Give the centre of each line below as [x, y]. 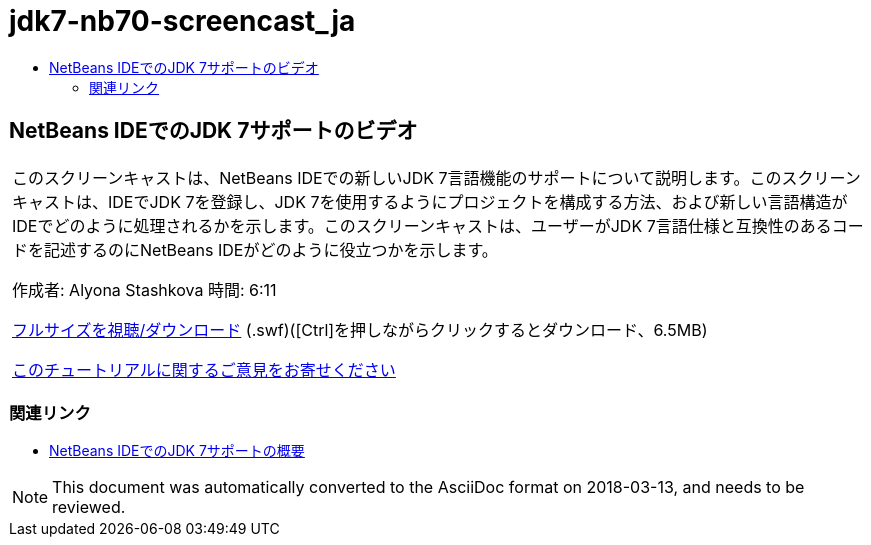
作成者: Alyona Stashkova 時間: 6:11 [144, 289]
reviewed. [89, 507]
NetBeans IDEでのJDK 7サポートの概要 [177, 451]
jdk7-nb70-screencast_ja [182, 21]
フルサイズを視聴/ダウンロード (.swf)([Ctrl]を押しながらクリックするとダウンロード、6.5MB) [360, 329]
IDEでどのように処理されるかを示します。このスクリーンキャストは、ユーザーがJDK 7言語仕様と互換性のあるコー [438, 225]
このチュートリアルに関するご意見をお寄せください [204, 369]
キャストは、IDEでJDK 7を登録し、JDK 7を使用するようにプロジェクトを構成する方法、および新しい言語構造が [430, 201]
